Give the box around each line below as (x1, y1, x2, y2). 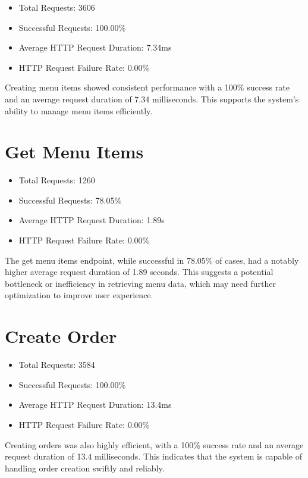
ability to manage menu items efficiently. (5, 104, 153, 117)
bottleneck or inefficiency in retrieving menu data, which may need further (5, 277, 276, 289)
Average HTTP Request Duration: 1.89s (18, 214, 165, 226)
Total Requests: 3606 (18, 1, 95, 13)
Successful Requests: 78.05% (18, 193, 122, 206)
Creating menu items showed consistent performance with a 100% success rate (5, 81, 290, 93)
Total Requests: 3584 (18, 358, 95, 371)
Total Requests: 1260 (18, 174, 95, 186)
